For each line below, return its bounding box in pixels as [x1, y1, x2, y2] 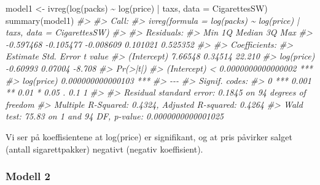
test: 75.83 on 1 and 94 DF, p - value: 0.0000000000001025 [6, 110, 224, 123]
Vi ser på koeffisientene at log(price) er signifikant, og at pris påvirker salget [6, 130, 292, 143]
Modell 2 [6, 168, 50, 184]
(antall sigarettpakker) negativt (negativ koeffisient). [6, 142, 203, 155]
